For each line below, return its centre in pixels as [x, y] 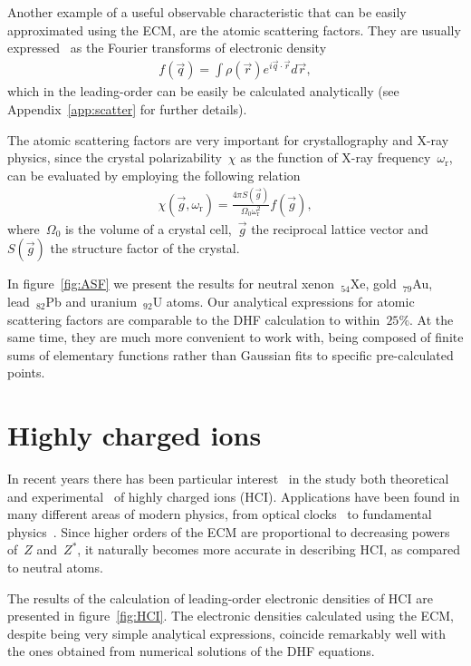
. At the [432, 319]
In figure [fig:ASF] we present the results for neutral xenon [171, 284]
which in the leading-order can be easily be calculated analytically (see [203, 91]
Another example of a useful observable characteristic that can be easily [207, 12]
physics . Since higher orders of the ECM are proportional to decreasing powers [229, 531]
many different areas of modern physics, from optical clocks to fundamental [220, 514]
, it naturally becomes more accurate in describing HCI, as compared [269, 549]
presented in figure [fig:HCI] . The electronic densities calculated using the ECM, [231, 616]
